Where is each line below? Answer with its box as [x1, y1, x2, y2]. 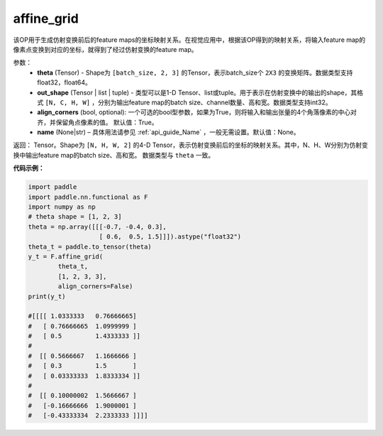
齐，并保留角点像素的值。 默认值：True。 [37, 118, 158, 126]
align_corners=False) [57, 283, 133, 290]
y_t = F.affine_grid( [28, 252, 104, 261]
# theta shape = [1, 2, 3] [28, 213, 122, 221]
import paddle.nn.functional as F [28, 192, 148, 201]
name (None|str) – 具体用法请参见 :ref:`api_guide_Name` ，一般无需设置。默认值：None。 [37, 128, 300, 136]
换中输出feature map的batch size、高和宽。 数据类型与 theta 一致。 [13, 151, 215, 159]
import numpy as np [28, 203, 96, 211]
